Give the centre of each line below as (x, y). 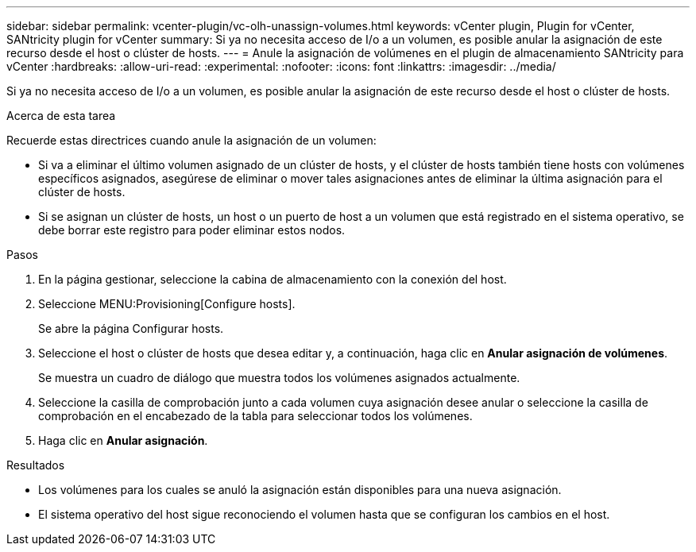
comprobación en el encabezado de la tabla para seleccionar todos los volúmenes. (255, 416)
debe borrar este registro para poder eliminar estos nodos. (192, 230)
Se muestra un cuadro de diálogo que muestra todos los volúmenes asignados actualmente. (279, 378)
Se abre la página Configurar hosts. (131, 328)
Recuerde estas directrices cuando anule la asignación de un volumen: (191, 140)
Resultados (36, 465)
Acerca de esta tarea (61, 116)
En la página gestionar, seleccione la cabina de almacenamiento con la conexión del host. (273, 279)
